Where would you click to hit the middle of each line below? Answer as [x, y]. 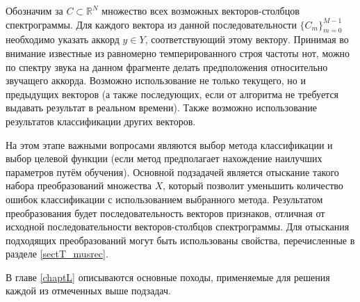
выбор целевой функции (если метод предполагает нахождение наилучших [164, 158]
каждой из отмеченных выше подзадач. [88, 291]
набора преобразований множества [79, 185]
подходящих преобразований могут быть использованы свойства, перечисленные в [180, 240]
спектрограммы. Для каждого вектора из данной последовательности [151, 24]
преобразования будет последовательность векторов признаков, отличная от [165, 213]
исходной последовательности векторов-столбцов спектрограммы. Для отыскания [178, 226]
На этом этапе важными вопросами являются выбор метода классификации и [169, 144]
